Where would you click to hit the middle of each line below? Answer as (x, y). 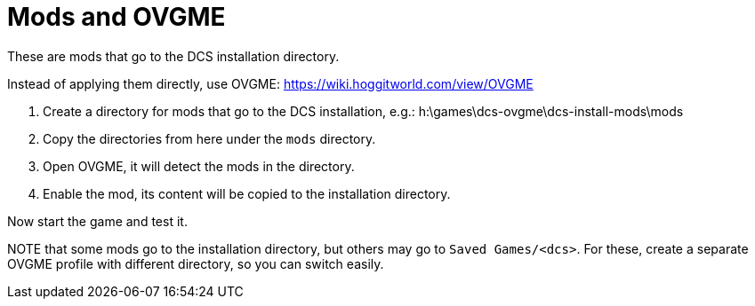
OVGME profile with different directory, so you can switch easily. (196, 263)
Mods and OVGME (116, 17)
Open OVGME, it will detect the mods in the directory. (199, 166)
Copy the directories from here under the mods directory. (209, 138)
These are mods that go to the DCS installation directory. (173, 56)
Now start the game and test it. (97, 221)
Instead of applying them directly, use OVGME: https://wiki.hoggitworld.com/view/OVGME (270, 83)
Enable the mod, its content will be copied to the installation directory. (247, 193)
